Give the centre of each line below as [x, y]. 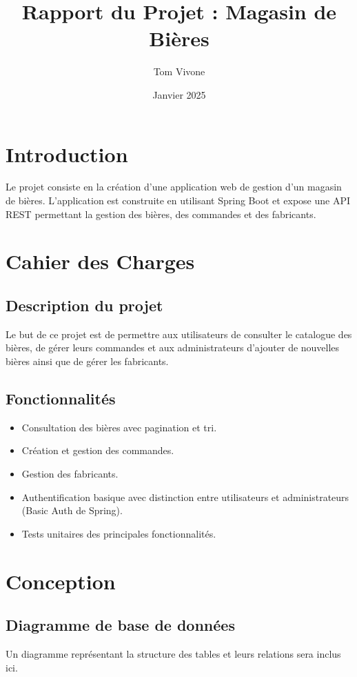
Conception [61, 581]
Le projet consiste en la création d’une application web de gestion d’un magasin [174, 187]
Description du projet [84, 305]
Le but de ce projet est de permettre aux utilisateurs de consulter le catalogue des [179, 334]
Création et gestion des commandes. [98, 450]
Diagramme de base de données [120, 625]
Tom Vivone [179, 71]
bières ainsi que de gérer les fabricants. [87, 361]
